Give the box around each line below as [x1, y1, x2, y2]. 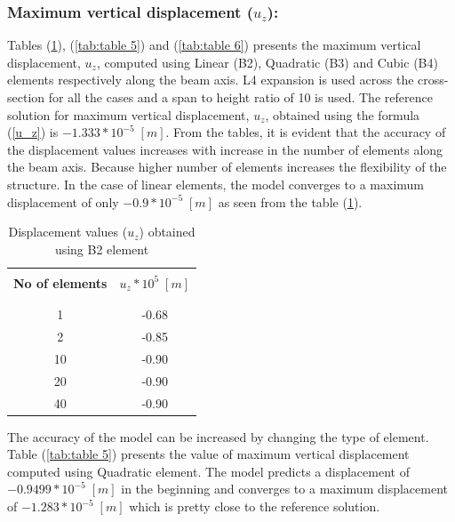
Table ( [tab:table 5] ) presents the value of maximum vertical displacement [7, 445, 410, 463]
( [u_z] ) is [7, 123, 59, 141]
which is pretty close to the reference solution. [129, 497, 380, 516]
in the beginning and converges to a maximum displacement [121, 479, 448, 498]
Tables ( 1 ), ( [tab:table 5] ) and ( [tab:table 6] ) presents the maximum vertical [7, 36, 421, 54]
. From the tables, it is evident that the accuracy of [165, 123, 446, 141]
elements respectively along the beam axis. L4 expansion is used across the [7, 70, 414, 89]
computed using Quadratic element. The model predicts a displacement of [7, 462, 410, 480]
